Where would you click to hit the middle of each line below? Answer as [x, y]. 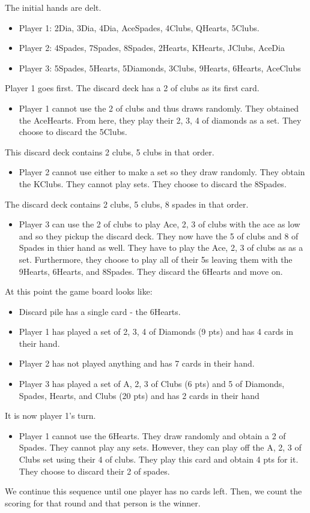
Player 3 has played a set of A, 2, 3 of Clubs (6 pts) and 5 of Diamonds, [152, 384]
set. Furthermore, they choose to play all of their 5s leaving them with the [156, 259]
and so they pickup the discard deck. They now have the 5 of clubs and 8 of [159, 235]
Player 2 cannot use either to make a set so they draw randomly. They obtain [162, 172]
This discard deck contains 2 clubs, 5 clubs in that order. [110, 151]
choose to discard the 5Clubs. [73, 132]
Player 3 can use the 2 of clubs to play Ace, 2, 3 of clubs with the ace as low [160, 224]
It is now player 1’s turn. [50, 415]
